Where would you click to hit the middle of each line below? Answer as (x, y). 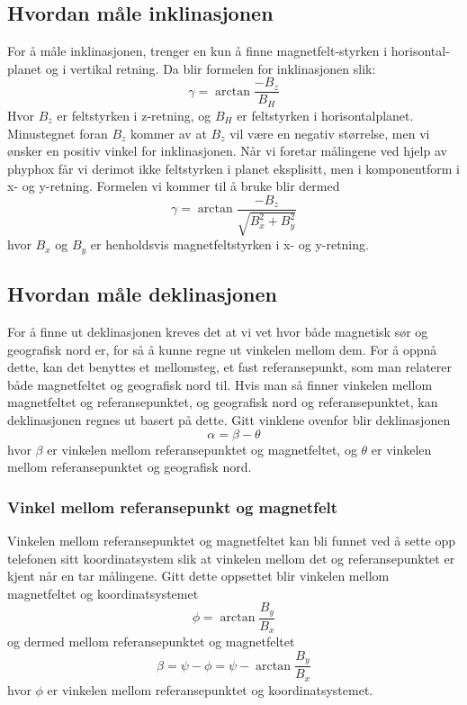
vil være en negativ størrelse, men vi (330, 133)
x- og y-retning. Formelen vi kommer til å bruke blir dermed (174, 186)
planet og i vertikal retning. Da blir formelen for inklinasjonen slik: (192, 68)
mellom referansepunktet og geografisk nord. (130, 467)
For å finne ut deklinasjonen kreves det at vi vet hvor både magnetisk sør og (218, 331)
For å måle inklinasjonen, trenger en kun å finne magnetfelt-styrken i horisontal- (229, 51)
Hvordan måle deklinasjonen (142, 294)
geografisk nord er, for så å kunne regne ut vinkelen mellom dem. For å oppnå (222, 349)
